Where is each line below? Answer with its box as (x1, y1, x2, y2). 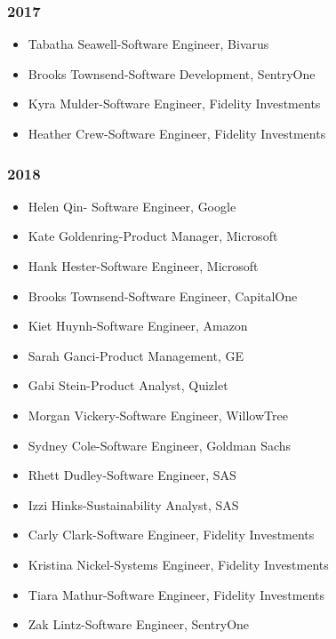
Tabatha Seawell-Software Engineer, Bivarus (28, 35, 269, 53)
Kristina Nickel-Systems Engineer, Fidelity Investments (28, 555, 329, 573)
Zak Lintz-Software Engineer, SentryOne (28, 615, 250, 634)
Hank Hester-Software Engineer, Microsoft (28, 257, 259, 275)
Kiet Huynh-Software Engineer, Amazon (28, 316, 248, 335)
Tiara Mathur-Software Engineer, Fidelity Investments (28, 585, 325, 603)
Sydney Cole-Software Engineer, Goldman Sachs (28, 435, 292, 454)
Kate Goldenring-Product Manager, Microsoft (28, 227, 278, 245)
